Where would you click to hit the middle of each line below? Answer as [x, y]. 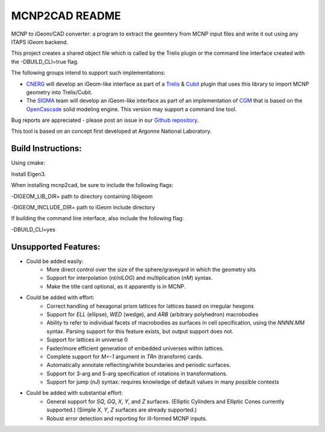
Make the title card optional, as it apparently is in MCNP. [116, 286]
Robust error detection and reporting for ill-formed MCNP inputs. [127, 418]
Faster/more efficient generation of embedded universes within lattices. [135, 348]
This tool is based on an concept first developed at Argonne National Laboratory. [111, 131]
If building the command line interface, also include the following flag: [97, 218]
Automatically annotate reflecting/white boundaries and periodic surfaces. [139, 365]
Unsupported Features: [56, 246]
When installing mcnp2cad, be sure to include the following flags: [92, 185]
